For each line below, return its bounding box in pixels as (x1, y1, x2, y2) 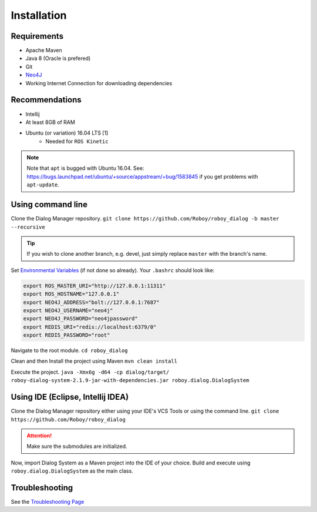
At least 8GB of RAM (25, 118, 76, 126)
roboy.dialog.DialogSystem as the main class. (11, 467, 133, 474)
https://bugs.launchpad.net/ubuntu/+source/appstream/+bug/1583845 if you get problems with (26, 173, 258, 180)
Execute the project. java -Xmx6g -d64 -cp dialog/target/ (11, 368, 170, 376)
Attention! (26, 432, 52, 439)
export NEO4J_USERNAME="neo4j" (23, 307, 114, 314)
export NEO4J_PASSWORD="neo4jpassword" (23, 315, 138, 322)
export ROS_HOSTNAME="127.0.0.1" (23, 291, 120, 297)
